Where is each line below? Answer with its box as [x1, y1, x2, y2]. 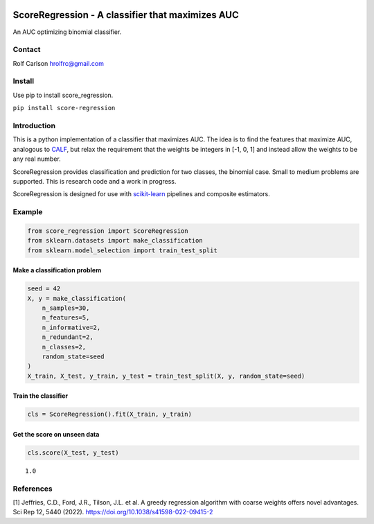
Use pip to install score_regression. [12, 91, 114, 99]
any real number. [12, 155, 62, 163]
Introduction [12, 121, 55, 130]
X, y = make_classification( [27, 295, 127, 302]
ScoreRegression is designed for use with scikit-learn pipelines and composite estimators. [12, 190, 270, 198]
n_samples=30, [42, 304, 90, 312]
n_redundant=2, [42, 333, 93, 341]
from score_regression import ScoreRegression [27, 227, 188, 235]
